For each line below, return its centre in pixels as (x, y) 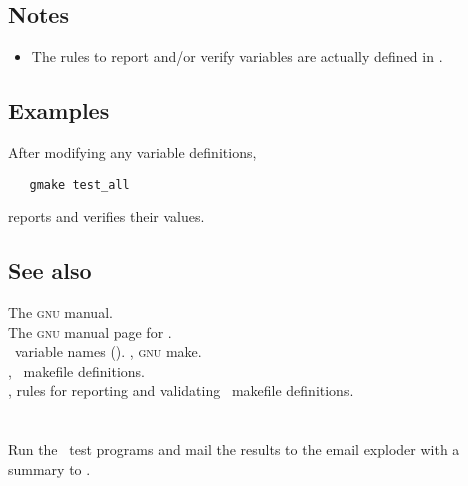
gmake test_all (79, 184)
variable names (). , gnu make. (108, 351)
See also (50, 270)
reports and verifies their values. (106, 216)
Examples (59, 110)
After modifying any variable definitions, (132, 152)
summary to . (49, 468)
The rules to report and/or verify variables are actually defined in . (237, 56)
